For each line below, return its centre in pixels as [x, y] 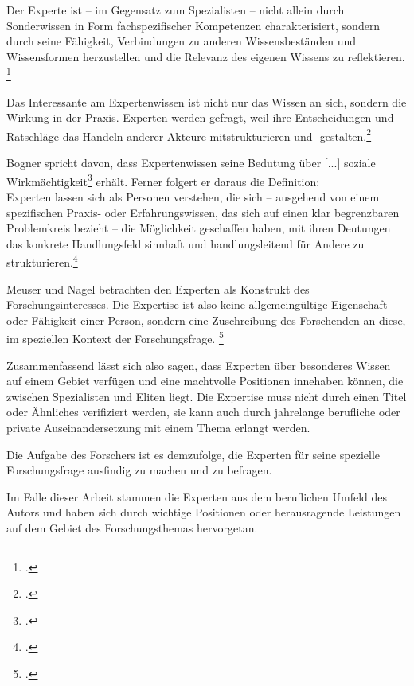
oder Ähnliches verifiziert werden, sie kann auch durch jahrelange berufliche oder [203, 412]
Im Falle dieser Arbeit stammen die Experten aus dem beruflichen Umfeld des [197, 496]
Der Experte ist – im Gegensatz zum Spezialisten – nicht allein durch [176, 10]
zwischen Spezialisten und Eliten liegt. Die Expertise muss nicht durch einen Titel [207, 396]
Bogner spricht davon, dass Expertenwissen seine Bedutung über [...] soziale [191, 163]
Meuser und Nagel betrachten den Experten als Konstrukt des [158, 288]
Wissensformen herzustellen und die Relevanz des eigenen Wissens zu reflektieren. [206, 56]
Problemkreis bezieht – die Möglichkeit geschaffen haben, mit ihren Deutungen [199, 228]
